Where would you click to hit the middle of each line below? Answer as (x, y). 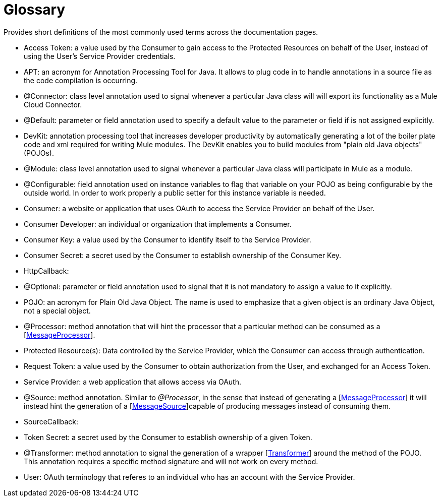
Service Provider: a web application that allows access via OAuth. (133, 382)
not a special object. (57, 310)
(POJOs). (39, 153)
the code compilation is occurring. (81, 80)
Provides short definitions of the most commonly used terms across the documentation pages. (161, 32)
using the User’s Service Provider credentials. (100, 56)
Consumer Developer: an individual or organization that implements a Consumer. (158, 224)
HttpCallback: (46, 271)
